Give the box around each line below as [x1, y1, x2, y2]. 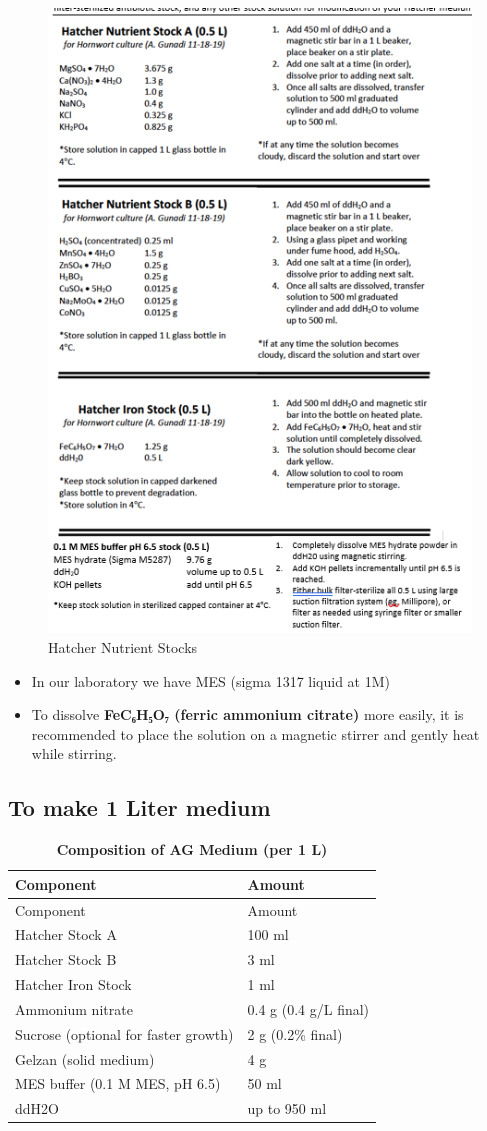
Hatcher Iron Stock [15, 974, 132, 995]
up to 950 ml [247, 1098, 327, 1119]
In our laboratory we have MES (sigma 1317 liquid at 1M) [31, 670, 390, 691]
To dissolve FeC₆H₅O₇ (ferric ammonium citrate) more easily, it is [31, 704, 464, 725]
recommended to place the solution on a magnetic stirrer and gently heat [31, 723, 480, 744]
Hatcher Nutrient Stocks [48, 636, 198, 657]
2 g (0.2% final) [247, 1023, 343, 1044]
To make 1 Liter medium [8, 792, 271, 823]
